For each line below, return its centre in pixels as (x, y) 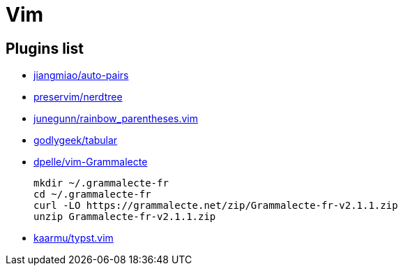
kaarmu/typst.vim (74, 238)
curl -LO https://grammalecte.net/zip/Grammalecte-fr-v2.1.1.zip (216, 206)
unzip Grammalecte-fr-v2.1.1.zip (125, 217)
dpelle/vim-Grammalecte (91, 162)
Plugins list (45, 48)
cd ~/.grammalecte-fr (92, 195)
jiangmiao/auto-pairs (81, 75)
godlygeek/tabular (76, 140)
